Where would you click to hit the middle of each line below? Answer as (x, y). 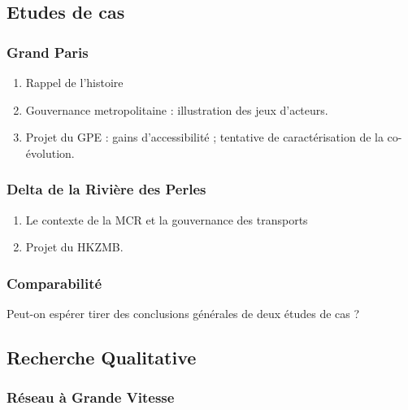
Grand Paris (48, 52)
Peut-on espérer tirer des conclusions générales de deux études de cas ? (183, 313)
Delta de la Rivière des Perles (106, 189)
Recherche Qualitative (102, 357)
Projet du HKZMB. (74, 247)
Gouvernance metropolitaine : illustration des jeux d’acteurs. (177, 109)
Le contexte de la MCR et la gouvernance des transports (167, 219)
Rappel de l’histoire (74, 82)
